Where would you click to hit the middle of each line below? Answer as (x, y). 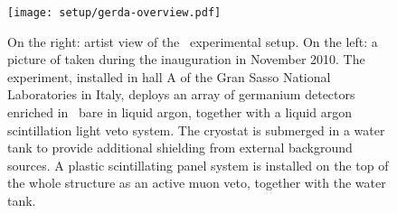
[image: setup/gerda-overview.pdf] (114, 13)
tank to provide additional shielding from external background (180, 148)
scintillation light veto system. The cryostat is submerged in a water (196, 130)
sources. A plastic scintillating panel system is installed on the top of (198, 165)
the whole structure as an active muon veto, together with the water (197, 183)
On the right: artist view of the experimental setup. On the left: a (193, 41)
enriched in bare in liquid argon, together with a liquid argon (180, 112)
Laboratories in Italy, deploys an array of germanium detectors (181, 94)
